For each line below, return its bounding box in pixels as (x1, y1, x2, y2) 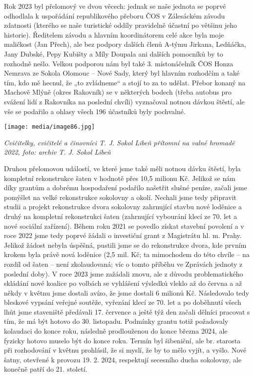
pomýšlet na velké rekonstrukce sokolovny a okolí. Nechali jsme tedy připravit (4, 192, 237, 202)
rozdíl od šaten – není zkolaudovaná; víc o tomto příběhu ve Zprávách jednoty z (4, 258, 243, 269)
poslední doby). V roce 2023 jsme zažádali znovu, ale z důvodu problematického (4, 268, 243, 278)
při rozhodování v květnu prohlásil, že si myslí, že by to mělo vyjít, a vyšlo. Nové (4, 345, 247, 355)
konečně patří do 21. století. (4, 364, 87, 374)
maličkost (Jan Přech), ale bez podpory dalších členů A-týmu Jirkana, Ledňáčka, (4, 39, 246, 49)
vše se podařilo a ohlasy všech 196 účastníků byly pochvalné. (4, 106, 186, 116)
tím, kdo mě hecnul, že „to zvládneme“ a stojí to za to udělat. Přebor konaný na (4, 77, 246, 87)
